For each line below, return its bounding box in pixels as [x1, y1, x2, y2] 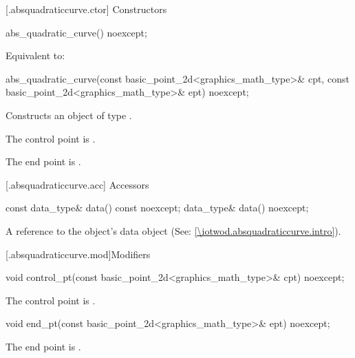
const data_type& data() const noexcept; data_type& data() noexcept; [6, 200, 309, 215]
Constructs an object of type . [6, 107, 132, 122]
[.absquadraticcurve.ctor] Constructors [6, 2, 167, 16]
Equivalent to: [6, 48, 65, 63]
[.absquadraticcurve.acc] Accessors [6, 177, 149, 191]
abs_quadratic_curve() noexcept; [6, 25, 147, 39]
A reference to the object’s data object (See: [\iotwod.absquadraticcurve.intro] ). [6, 223, 341, 238]
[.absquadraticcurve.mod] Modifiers [6, 246, 151, 261]
